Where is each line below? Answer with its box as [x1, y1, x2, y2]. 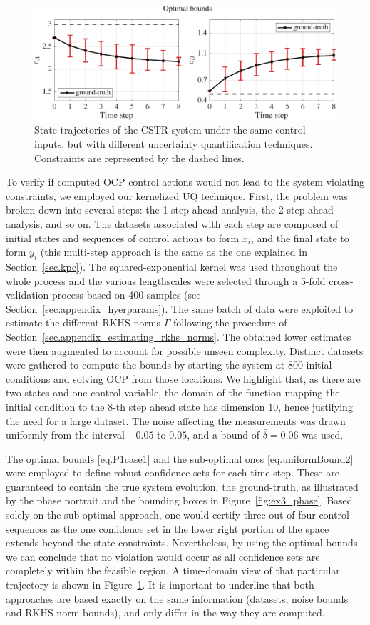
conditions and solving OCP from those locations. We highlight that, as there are [6, 371, 361, 386]
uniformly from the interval [6, 427, 125, 442]
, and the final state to [250, 230, 349, 245]
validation [6, 287, 49, 302]
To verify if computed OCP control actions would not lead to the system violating [6, 174, 364, 189]
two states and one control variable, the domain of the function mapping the [6, 385, 340, 400]
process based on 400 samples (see [51, 287, 201, 302]
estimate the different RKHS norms [6, 315, 161, 330]
